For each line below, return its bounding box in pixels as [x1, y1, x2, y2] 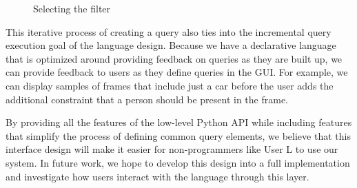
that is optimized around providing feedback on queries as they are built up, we [6, 51, 343, 65]
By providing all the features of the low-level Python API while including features [6, 115, 352, 129]
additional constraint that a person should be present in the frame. [6, 92, 289, 106]
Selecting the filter [33, 1, 111, 15]
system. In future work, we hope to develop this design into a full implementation [6, 155, 350, 169]
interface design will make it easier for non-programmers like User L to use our [6, 142, 338, 156]
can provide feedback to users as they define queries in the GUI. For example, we [6, 65, 348, 79]
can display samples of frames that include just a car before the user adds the [6, 78, 334, 92]
